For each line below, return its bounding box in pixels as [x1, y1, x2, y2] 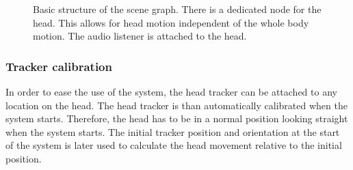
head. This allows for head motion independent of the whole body [33, 15, 309, 29]
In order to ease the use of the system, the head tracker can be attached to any [5, 85, 337, 98]
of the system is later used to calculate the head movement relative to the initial [5, 138, 342, 152]
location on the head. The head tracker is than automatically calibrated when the [5, 98, 348, 112]
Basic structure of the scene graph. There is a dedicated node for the [33, 2, 322, 16]
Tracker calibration [5, 57, 112, 74]
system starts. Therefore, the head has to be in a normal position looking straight [5, 111, 348, 126]
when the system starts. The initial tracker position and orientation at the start [5, 124, 340, 139]
